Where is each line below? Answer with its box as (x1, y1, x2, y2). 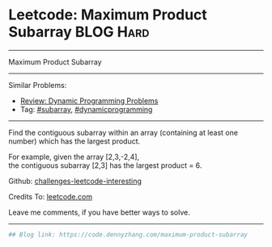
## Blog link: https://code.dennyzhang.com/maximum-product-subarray (8, 230, 249, 239)
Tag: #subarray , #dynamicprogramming (19, 104, 153, 114)
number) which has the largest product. (8, 136, 141, 146)
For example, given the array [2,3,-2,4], (8, 152, 140, 161)
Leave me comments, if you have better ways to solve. (8, 207, 190, 217)
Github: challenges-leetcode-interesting (8, 176, 142, 186)
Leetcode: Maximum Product (8, 6, 208, 24)
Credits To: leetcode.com (8, 191, 93, 201)
